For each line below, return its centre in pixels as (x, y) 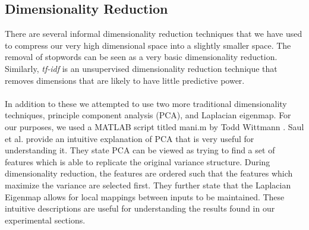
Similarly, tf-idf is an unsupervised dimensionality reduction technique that (141, 68)
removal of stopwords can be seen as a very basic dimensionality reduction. (141, 57)
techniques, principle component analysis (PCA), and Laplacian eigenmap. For (148, 115)
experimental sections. (45, 220)
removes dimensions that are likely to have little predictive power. (125, 80)
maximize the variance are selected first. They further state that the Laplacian (148, 185)
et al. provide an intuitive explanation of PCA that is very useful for (130, 138)
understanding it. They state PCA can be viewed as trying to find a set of (140, 150)
